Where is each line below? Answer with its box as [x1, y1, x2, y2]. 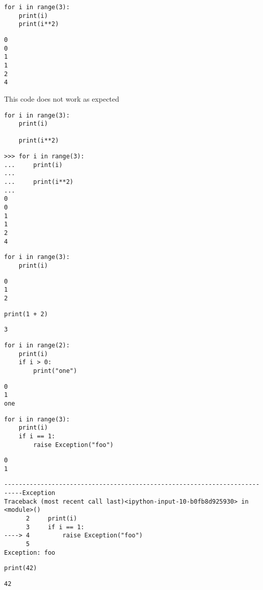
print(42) [4, 564, 37, 572]
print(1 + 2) [4, 310, 48, 318]
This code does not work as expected [4, 93, 119, 104]
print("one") [33, 367, 77, 374]
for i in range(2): [4, 341, 70, 349]
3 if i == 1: [25, 523, 85, 531]
